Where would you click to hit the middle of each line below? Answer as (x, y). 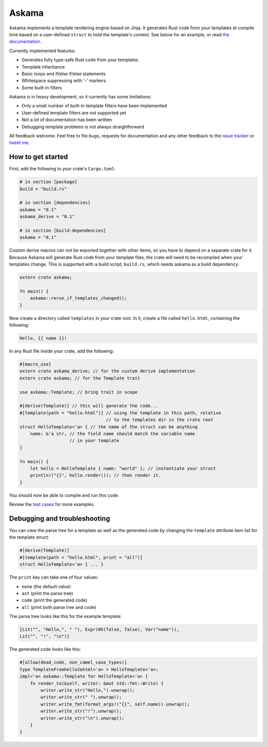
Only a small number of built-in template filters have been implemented (94, 106)
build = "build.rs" (43, 189)
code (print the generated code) (55, 600)
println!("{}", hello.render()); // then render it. (96, 475)
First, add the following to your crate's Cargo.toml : (63, 169)
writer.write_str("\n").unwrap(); (82, 718)
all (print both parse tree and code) (59, 607)
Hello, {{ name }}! (43, 338)
